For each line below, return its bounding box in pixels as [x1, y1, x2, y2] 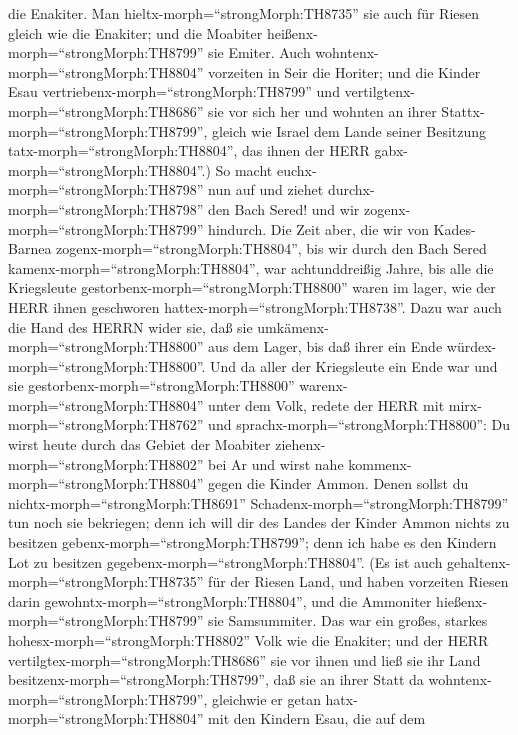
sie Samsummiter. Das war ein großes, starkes [208, 610, 488, 631]
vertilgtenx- [344, 81, 416, 102]
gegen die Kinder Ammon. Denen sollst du [208, 473, 469, 494]
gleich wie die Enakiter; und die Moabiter [8, 22, 263, 43]
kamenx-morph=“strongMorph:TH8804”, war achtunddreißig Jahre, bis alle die [8, 257, 494, 278]
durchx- [327, 179, 375, 200]
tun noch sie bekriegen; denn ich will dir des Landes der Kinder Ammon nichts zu [8, 512, 510, 533]
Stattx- [441, 100, 485, 121]
